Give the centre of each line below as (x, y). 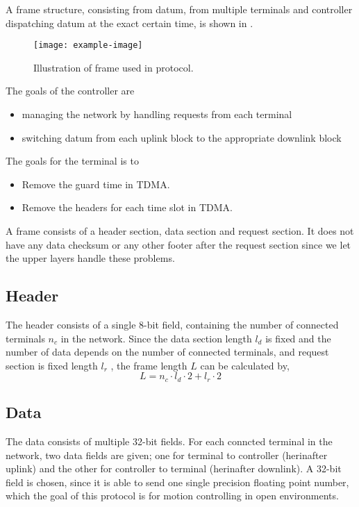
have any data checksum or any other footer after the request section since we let (178, 244)
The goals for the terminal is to (72, 161)
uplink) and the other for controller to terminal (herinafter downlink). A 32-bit (174, 468)
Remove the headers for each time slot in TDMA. (127, 207)
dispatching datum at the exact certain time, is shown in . (130, 23)
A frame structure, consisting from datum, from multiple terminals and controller (179, 9)
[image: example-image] (88, 45)
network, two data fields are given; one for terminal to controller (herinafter (167, 455)
